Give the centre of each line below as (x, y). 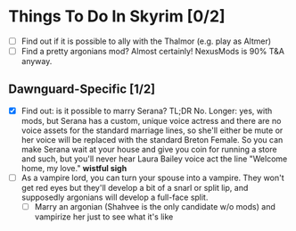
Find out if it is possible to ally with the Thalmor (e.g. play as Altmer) (146, 41)
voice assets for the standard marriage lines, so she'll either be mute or (152, 130)
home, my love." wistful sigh (74, 168)
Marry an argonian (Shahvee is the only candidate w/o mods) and (155, 206)
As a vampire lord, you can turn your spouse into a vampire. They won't (152, 177)
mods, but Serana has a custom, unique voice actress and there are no (151, 120)
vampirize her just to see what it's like (104, 217)
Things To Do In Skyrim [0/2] (117, 16)
